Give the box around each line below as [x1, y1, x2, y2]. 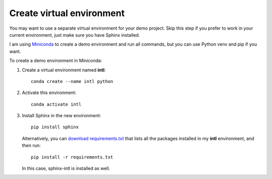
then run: [22, 142, 41, 148]
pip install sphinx [31, 124, 79, 130]
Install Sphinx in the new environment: [22, 113, 101, 119]
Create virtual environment [9, 8, 125, 19]
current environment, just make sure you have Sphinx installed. [9, 32, 141, 38]
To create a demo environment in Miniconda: [9, 58, 102, 64]
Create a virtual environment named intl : [22, 67, 106, 73]
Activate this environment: [22, 89, 77, 96]
